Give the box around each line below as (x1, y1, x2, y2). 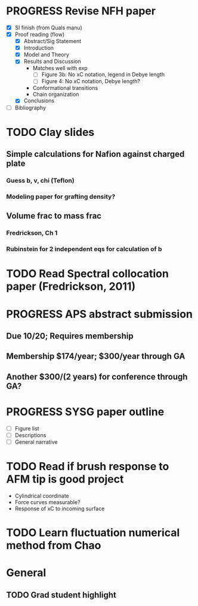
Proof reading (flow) (14, 31, 65, 38)
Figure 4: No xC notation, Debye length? (41, 78, 140, 85)
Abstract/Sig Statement (23, 38, 82, 45)
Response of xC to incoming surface (14, 505, 105, 512)
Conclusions (23, 97, 55, 104)
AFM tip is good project (6, 472, 124, 486)
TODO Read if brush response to (6, 460, 169, 474)
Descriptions (14, 431, 47, 438)
